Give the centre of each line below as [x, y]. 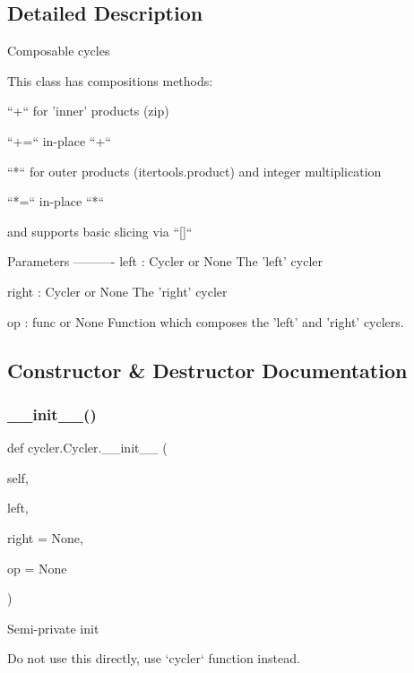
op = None [37, 568]
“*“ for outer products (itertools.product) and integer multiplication [194, 171]
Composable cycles [59, 51]
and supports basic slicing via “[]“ [100, 231]
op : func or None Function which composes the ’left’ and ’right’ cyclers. [206, 321]
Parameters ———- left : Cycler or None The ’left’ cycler [165, 261]
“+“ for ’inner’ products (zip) [88, 111]
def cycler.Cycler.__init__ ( [87, 448]
